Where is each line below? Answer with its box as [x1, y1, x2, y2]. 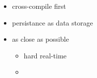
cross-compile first [12, 1, 66, 11]
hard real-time [24, 50, 67, 60]
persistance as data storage [12, 17, 93, 27]
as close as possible [12, 34, 69, 44]
